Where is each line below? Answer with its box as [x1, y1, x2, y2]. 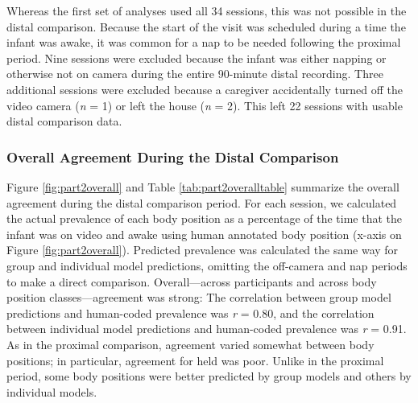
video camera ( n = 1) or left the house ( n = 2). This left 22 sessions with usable [6, 97, 403, 113]
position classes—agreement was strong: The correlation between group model [6, 289, 391, 306]
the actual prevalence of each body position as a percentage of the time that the [6, 210, 402, 227]
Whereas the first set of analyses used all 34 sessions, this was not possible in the [6, 2, 407, 19]
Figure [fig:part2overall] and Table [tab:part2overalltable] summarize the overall [6, 178, 399, 195]
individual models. [6, 383, 97, 400]
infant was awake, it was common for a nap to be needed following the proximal [6, 34, 401, 51]
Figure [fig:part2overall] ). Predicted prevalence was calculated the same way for [6, 241, 399, 258]
